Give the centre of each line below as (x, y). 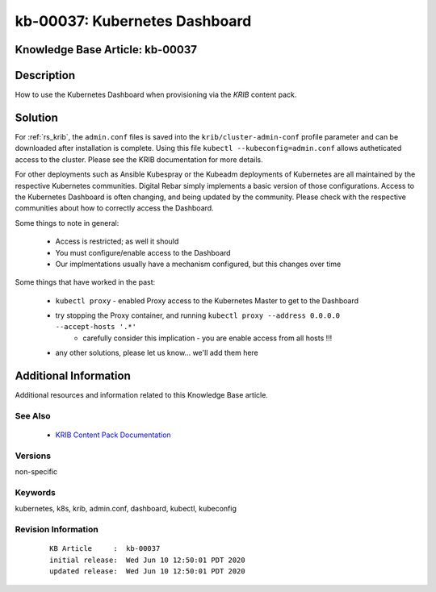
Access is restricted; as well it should (117, 241)
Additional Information (73, 376)
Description (45, 75)
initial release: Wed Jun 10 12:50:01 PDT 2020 (147, 560)
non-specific (36, 472)
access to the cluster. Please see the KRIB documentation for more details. (139, 159)
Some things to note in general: (67, 223)
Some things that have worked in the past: (85, 282)
